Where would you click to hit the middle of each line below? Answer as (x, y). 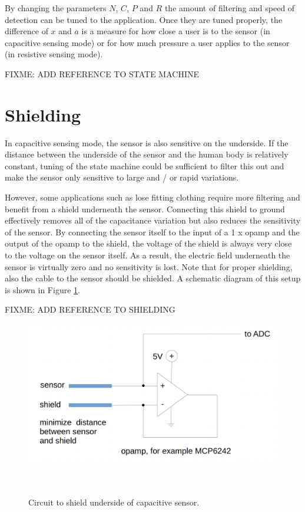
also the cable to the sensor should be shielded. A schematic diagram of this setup (153, 278)
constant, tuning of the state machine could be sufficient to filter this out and (145, 165)
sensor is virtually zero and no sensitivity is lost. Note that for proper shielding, (149, 266)
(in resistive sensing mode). (54, 54)
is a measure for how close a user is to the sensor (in (176, 31)
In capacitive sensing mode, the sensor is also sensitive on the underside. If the (147, 142)
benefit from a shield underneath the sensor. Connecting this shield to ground (145, 209)
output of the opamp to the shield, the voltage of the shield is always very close (148, 243)
